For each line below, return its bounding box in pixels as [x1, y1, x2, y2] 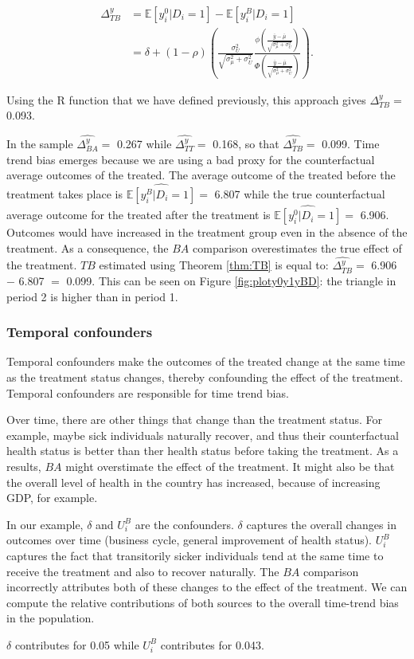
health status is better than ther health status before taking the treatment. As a [6, 442, 399, 459]
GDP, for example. [6, 489, 98, 506]
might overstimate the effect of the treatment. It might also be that [65, 457, 395, 474]
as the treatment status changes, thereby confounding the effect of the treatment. [6, 369, 404, 385]
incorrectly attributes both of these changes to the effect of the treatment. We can [6, 579, 408, 595]
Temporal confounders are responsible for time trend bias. [6, 384, 289, 401]
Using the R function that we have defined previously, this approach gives [6, 91, 366, 108]
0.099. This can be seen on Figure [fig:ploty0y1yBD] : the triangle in [66, 273, 396, 288]
